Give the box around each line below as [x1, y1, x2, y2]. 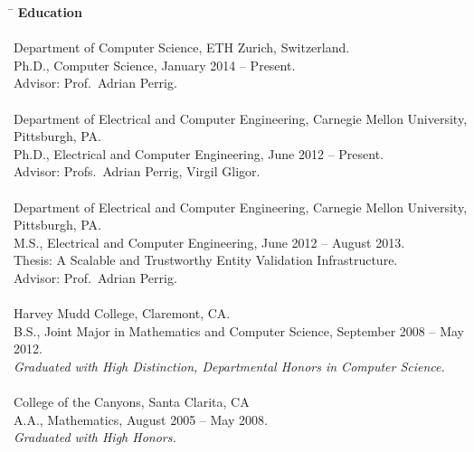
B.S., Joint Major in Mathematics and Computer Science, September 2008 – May [14, 321, 464, 340]
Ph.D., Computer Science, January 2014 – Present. [14, 55, 296, 74]
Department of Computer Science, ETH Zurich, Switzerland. [14, 38, 350, 57]
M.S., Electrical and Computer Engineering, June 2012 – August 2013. [14, 232, 405, 251]
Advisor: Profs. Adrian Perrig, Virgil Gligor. [14, 162, 261, 181]
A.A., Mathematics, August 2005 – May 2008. [14, 410, 268, 428]
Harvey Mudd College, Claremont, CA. [14, 304, 231, 323]
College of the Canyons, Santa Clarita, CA [14, 392, 250, 411]
